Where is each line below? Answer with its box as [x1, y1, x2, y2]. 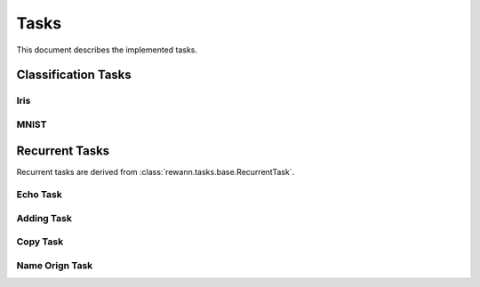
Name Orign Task [16, 259, 93, 272]
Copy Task [16, 235, 64, 248]
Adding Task [16, 211, 73, 224]
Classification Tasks [16, 68, 132, 83]
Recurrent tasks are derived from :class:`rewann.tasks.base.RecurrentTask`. [16, 166, 295, 177]
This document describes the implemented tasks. [16, 44, 198, 55]
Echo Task [16, 188, 62, 201]
